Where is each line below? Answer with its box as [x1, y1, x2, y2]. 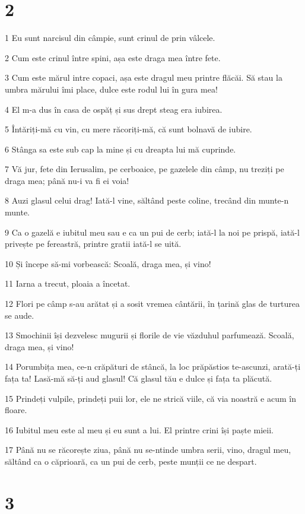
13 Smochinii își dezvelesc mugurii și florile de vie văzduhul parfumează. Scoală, [5, 329, 294, 341]
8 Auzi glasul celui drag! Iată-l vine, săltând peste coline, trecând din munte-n [5, 194, 289, 207]
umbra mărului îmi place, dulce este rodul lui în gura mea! [5, 83, 218, 95]
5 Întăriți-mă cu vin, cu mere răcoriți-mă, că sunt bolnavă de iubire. [5, 123, 252, 135]
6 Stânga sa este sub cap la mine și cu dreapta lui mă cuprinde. [5, 142, 236, 155]
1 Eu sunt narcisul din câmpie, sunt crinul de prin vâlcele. [5, 31, 215, 44]
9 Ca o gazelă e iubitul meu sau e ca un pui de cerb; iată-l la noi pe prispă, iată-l [5, 226, 300, 238]
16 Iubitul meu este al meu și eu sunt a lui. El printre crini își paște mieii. [5, 423, 274, 436]
